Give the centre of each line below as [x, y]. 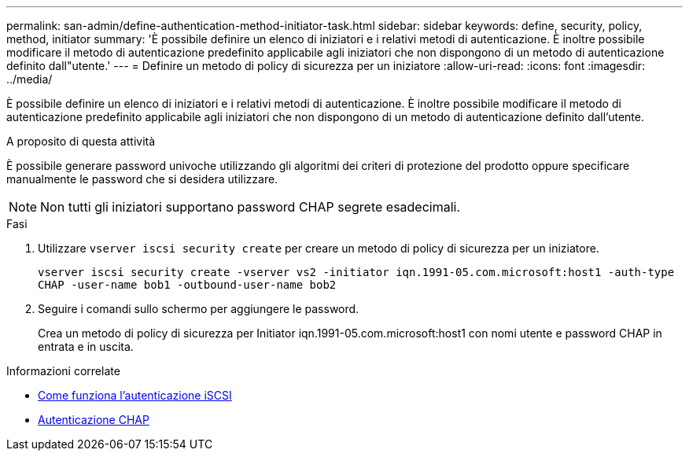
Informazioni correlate [63, 371]
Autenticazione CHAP [94, 420]
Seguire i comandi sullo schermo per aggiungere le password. [199, 309]
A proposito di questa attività [81, 141]
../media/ [29, 79]
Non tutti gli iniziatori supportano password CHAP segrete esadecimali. [251, 207]
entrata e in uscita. [86, 346]
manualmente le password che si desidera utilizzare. [142, 179]
